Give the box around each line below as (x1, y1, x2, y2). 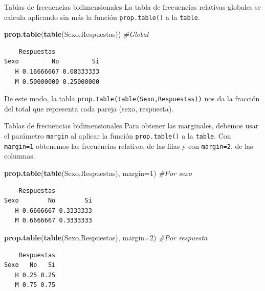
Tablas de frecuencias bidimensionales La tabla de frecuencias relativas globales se (4, 2, 261, 12)
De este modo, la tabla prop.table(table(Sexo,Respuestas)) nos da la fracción (4, 93, 260, 104)
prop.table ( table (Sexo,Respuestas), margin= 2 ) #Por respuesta (4, 232, 208, 242)
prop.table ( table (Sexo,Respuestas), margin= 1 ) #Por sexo (4, 167, 192, 178)
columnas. (4, 150, 35, 161)
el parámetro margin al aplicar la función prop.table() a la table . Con (4, 130, 231, 141)
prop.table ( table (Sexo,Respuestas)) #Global (4, 29, 149, 39)
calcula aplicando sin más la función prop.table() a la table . (4, 11, 200, 22)
